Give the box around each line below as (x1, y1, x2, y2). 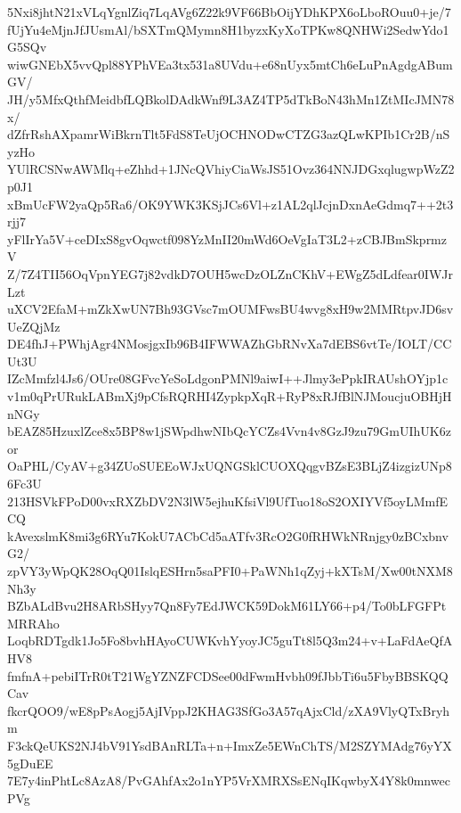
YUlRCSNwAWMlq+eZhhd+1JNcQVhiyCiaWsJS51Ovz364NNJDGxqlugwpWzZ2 (7, 160, 455, 178)
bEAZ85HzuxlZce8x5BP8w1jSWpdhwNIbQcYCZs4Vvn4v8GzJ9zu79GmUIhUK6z (7, 422, 451, 440)
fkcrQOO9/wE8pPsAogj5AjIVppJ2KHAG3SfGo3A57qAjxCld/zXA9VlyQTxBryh (7, 701, 450, 719)
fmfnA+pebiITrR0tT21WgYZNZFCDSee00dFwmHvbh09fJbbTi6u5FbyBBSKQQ (7, 666, 449, 685)
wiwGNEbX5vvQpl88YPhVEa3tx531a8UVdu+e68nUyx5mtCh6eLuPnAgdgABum (7, 54, 453, 73)
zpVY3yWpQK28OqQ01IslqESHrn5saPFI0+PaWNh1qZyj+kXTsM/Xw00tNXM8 (7, 562, 453, 579)
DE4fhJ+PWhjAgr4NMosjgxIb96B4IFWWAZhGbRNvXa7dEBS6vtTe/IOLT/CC (7, 334, 452, 353)
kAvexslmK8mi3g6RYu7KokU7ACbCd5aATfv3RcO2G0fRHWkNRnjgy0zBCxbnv (7, 526, 449, 545)
